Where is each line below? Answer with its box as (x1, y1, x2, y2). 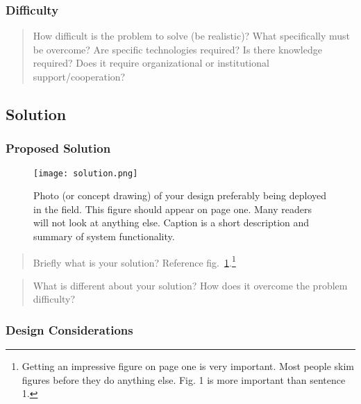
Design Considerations (6, 321, 133, 338)
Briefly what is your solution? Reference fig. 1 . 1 (33, 253, 236, 269)
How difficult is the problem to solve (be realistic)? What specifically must (33, 28, 350, 43)
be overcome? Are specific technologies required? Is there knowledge (33, 42, 322, 56)
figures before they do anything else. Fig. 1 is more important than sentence (22, 372, 346, 387)
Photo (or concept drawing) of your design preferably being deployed (33, 188, 327, 203)
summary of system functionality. (33, 229, 175, 244)
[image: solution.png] (33, 168, 138, 178)
